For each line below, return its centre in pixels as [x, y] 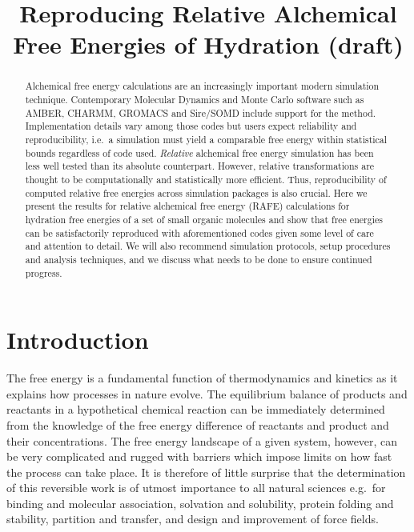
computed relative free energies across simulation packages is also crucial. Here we [196, 192]
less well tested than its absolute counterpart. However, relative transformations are [200, 166]
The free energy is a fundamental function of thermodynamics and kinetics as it [202, 378]
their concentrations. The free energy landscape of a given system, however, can [202, 440]
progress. [44, 272]
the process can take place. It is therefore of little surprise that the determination [206, 472]
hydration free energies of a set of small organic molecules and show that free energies [204, 219]
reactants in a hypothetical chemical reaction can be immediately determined [196, 409]
